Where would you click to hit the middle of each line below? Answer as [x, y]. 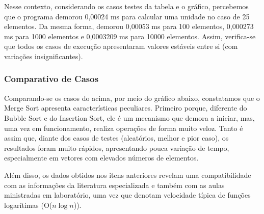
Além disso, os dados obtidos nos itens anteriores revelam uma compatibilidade [128, 175]
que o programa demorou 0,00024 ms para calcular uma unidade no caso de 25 [127, 16]
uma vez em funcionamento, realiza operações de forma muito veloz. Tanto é [124, 128]
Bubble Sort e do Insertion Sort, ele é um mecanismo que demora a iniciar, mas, [129, 117]
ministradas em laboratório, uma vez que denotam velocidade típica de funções [127, 195]
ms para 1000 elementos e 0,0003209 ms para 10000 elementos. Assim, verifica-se [130, 36]
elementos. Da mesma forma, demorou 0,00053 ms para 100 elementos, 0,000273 [129, 26]
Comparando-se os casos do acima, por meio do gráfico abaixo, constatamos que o [132, 98]
